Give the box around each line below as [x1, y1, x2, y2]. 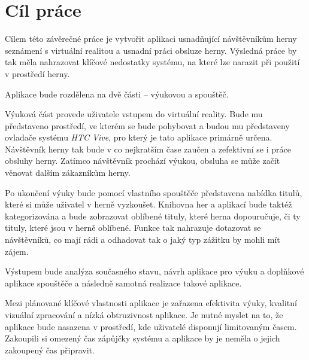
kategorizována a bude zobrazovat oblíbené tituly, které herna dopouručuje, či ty [5, 209, 301, 222]
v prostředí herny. [5, 67, 70, 80]
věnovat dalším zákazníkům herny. [5, 166, 131, 179]
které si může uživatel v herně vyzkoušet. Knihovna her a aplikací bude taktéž [5, 198, 292, 210]
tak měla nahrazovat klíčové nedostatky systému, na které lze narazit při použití [5, 56, 300, 68]
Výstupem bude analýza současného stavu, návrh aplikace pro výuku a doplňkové [5, 265, 304, 277]
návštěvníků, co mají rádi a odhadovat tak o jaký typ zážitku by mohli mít [5, 233, 280, 246]
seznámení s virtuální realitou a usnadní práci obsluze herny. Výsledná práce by [5, 44, 297, 56]
